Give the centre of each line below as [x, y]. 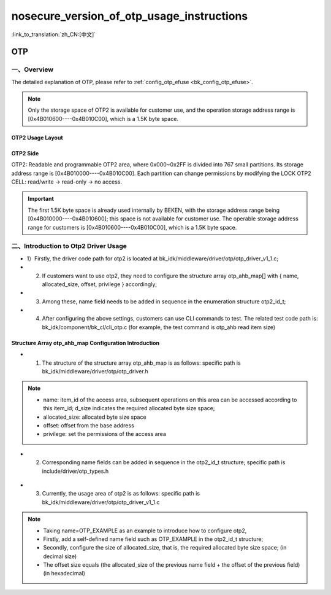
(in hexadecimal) [64, 574]
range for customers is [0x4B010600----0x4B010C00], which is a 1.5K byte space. [132, 227]
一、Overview [32, 69]
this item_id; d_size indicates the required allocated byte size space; [129, 408]
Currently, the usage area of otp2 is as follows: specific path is [121, 494]
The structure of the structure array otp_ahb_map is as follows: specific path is [142, 363]
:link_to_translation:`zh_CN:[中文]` [54, 34]
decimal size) [60, 556]
